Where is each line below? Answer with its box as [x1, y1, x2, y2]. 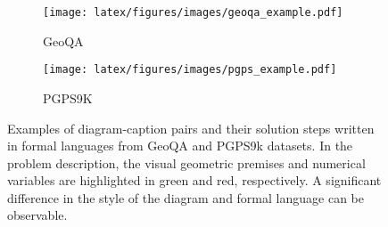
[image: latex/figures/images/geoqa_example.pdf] [43, 6, 343, 19]
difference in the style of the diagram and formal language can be [7, 188, 364, 207]
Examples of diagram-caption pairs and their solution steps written [7, 118, 375, 137]
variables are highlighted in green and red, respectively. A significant [7, 171, 382, 190]
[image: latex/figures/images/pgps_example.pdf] [43, 63, 337, 77]
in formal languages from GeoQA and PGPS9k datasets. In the [7, 136, 353, 155]
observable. [7, 206, 68, 224]
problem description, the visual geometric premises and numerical [7, 153, 366, 172]
